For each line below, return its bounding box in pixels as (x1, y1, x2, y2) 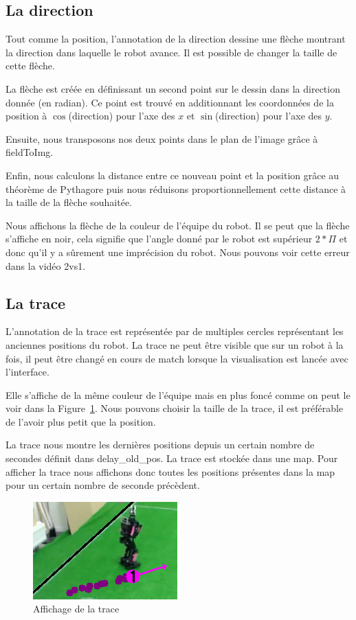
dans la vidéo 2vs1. (5, 258, 86, 273)
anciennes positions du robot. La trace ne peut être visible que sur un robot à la (5, 337, 344, 352)
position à (5, 108, 47, 123)
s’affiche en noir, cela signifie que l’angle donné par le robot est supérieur (5, 231, 313, 246)
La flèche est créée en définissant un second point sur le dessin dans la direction (5, 81, 340, 95)
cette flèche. (5, 58, 55, 73)
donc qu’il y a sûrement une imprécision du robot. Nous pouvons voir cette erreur (5, 244, 350, 259)
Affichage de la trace (33, 601, 120, 616)
